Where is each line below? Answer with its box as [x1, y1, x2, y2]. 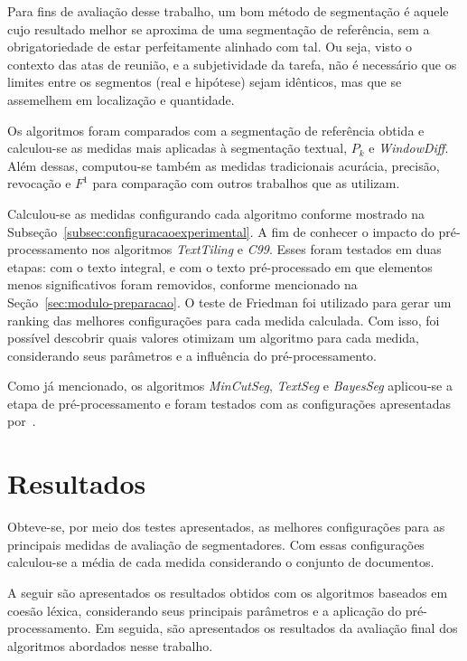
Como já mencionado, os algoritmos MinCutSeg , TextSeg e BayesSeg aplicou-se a [7, 376, 453, 395]
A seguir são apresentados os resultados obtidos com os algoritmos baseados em [7, 582, 448, 601]
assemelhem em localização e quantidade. [7, 90, 235, 109]
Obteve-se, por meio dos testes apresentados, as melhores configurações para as [7, 517, 445, 536]
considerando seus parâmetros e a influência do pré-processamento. [7, 345, 377, 364]
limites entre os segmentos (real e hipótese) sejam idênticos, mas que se [7, 72, 402, 91]
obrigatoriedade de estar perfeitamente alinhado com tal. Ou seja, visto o [7, 37, 412, 56]
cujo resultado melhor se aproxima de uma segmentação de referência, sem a [7, 19, 430, 38]
